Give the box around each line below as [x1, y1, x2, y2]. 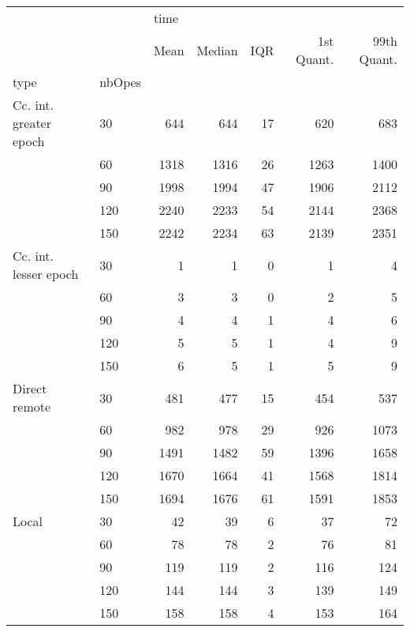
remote [13, 397, 51, 416]
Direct [13, 379, 47, 397]
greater [13, 114, 51, 132]
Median [196, 40, 238, 59]
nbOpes [99, 73, 141, 91]
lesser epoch [13, 265, 79, 283]
